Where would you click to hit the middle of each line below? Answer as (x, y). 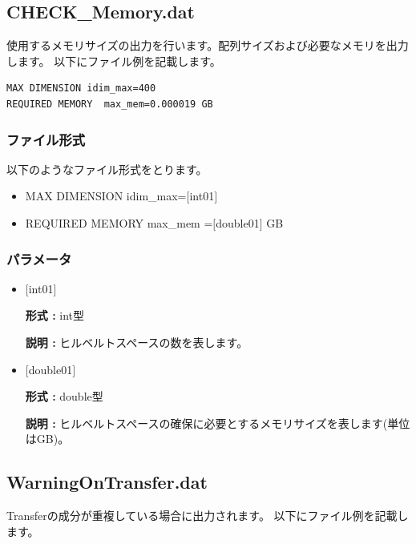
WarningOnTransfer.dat (107, 482)
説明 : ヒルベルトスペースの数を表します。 (137, 342)
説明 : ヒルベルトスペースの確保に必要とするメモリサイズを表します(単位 (218, 423)
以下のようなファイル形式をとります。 (107, 169)
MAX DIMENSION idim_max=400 (81, 89)
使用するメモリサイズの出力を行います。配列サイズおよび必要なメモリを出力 (208, 45)
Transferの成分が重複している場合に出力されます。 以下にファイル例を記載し (208, 516)
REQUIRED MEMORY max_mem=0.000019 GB (110, 104)
